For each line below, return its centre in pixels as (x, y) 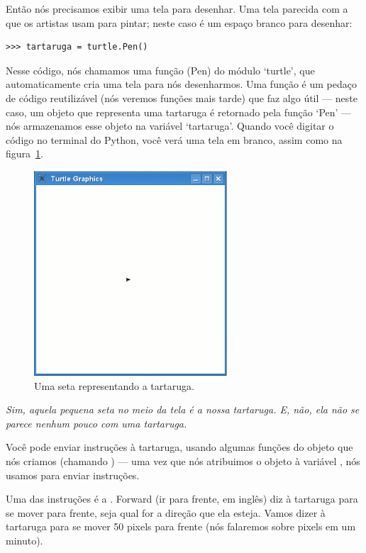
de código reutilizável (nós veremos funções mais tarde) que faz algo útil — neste (182, 97)
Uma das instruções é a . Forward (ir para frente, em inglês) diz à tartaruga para (182, 499)
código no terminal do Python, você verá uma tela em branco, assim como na (174, 139)
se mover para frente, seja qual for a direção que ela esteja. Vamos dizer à (166, 512)
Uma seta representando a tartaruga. (114, 385)
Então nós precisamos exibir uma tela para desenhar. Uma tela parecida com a (177, 9)
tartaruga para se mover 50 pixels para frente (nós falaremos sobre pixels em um (181, 526)
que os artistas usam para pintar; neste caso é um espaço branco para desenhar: (179, 22)
